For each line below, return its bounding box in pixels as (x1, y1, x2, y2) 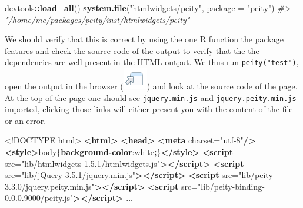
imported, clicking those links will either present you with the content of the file (5, 103, 293, 115)
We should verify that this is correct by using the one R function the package (5, 33, 284, 45)
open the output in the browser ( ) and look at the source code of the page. (5, 80, 298, 92)
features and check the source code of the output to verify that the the (5, 44, 259, 56)
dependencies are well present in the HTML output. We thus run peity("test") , (5, 56, 299, 68)
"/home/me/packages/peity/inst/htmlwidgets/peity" (5, 13, 190, 25)
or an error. (5, 114, 46, 126)
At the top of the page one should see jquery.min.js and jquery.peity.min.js (5, 91, 297, 103)
